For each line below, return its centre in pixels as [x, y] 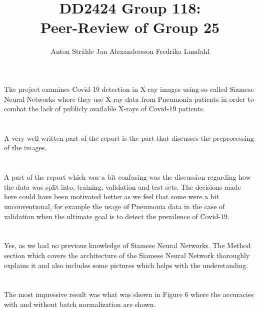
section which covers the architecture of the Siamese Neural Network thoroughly [127, 255]
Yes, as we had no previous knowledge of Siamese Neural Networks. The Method [127, 245]
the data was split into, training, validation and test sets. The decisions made [122, 186]
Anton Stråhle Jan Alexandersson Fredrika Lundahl [130, 51]
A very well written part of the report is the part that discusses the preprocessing [129, 138]
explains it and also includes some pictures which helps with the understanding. [126, 265]
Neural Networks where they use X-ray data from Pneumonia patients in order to [129, 99]
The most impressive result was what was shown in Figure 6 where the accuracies [129, 294]
